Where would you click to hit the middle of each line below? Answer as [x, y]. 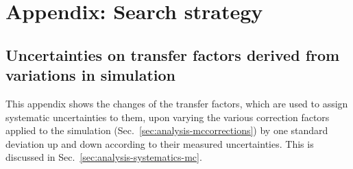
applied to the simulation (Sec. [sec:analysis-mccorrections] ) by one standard [167, 130]
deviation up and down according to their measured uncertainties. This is [160, 143]
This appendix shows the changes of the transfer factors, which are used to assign [177, 103]
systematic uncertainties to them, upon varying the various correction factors [168, 117]
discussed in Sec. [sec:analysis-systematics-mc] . [104, 157]
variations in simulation [90, 75]
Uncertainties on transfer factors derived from [173, 54]
